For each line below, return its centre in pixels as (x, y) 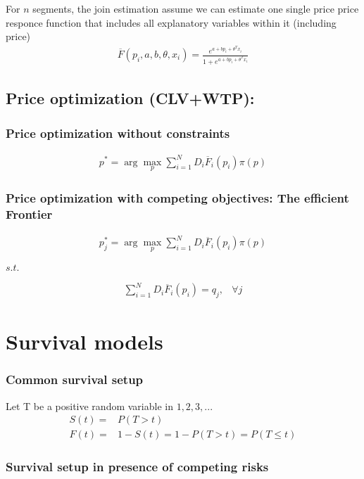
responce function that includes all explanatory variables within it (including (171, 22)
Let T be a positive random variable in (89, 405)
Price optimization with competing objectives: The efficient (177, 197)
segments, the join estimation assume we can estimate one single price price (196, 8)
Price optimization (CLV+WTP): (130, 98)
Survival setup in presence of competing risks (137, 467)
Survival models (84, 341)
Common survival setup (75, 379)
